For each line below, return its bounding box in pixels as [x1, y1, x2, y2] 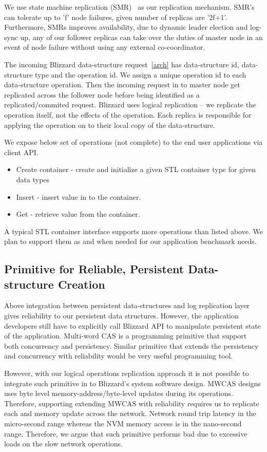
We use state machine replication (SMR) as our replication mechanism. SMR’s [4, 2, 255, 12]
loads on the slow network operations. [4, 438, 123, 449]
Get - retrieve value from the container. [16, 209, 140, 219]
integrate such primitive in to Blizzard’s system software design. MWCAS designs [4, 378, 261, 388]
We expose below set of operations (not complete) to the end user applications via [4, 137, 263, 147]
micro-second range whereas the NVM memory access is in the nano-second [4, 418, 242, 428]
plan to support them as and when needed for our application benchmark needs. [4, 236, 257, 247]
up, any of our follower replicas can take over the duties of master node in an [20, 31, 263, 42]
